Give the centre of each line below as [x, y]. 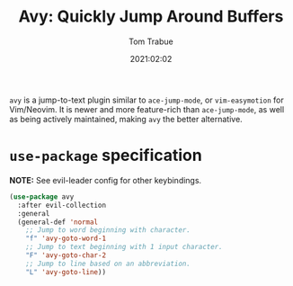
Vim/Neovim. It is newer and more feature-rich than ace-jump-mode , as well [147, 109]
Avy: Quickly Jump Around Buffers [151, 17]
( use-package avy [42, 197]
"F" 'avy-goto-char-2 [66, 255]
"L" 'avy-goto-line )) [66, 272]
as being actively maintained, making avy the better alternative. [126, 119]
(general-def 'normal [58, 222]
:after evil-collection [62, 205]
